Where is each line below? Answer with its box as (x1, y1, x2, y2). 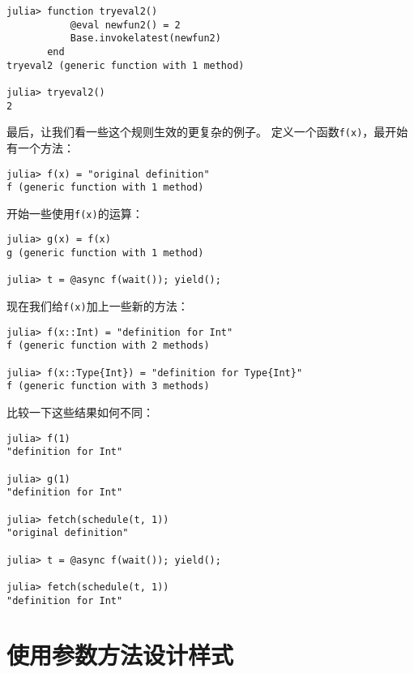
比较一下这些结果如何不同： (6, 404, 154, 421)
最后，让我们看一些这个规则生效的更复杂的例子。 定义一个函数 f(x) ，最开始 (6, 123, 408, 140)
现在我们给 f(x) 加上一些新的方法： (6, 298, 189, 315)
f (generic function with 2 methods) (6, 340, 210, 352)
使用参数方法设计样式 (6, 638, 234, 671)
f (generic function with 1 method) (6, 182, 204, 194)
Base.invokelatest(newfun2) (70, 32, 221, 45)
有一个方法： (6, 139, 75, 156)
